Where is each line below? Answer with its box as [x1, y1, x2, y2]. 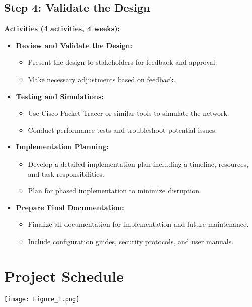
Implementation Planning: [16, 141, 109, 152]
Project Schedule [4, 265, 124, 286]
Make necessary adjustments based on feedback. [28, 73, 176, 84]
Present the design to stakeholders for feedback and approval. [28, 57, 217, 67]
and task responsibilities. [28, 168, 104, 179]
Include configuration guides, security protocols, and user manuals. [28, 236, 234, 246]
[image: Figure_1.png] [4, 295, 80, 303]
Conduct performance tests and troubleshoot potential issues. [28, 124, 217, 135]
